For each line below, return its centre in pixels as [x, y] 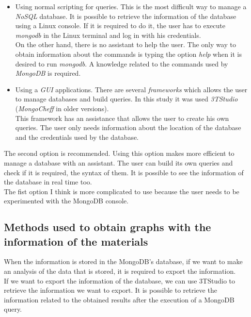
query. [13, 309]
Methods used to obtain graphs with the [108, 227]
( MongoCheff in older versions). [62, 108]
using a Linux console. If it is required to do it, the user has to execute [120, 25]
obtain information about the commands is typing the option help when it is [129, 54]
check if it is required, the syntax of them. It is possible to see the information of [124, 172]
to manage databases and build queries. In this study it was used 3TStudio [126, 99]
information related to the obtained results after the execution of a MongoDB [119, 299]
